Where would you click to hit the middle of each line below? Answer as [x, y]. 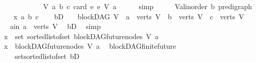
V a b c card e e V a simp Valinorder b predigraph [147, 6]
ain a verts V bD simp [55, 26]
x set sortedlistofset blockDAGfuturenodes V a [81, 36]
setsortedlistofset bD [47, 56]
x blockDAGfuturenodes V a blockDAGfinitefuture [90, 46]
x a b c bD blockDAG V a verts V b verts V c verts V [129, 16]
